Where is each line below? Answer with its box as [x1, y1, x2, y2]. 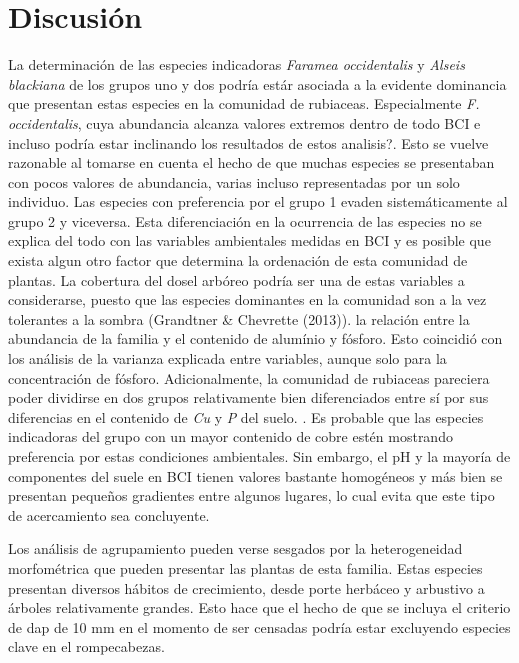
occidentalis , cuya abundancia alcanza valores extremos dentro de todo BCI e [8, 112, 481, 133]
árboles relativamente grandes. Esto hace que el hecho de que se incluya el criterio [8, 597, 511, 618]
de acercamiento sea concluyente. [8, 504, 210, 525]
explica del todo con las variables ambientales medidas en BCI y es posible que [8, 230, 491, 251]
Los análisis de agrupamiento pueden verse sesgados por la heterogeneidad [8, 538, 463, 559]
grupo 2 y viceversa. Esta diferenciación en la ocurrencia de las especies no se [8, 210, 482, 231]
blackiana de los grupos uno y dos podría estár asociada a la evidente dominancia [8, 73, 507, 94]
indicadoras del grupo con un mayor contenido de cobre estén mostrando [8, 426, 453, 447]
